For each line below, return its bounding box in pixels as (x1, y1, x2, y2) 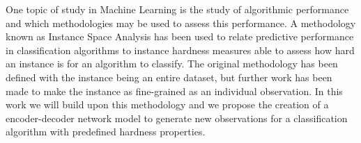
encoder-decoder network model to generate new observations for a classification (6, 110, 348, 125)
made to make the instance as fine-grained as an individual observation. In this (6, 83, 343, 98)
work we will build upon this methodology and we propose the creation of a (6, 97, 329, 112)
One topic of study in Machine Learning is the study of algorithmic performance (6, 2, 349, 16)
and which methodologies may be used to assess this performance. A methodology (6, 15, 356, 30)
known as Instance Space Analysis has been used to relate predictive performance (6, 29, 354, 44)
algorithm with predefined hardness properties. (6, 124, 206, 139)
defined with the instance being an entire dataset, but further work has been (6, 69, 332, 84)
